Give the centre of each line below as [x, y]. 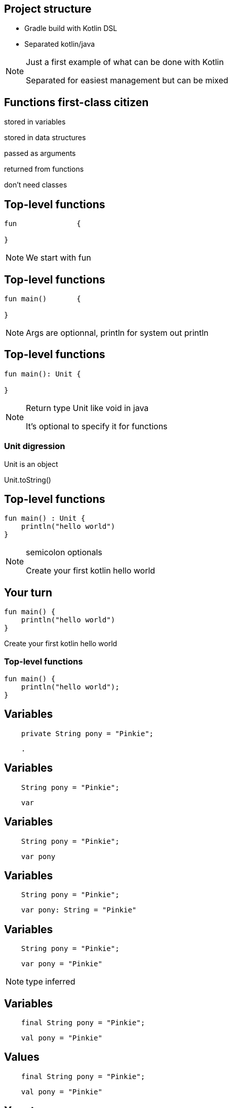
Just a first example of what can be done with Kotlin [125, 62]
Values [22, 1057]
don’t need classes [36, 185]
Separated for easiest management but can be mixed [127, 81]
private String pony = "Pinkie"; [87, 733]
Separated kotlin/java [60, 44]
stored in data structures [45, 138]
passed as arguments [40, 153]
